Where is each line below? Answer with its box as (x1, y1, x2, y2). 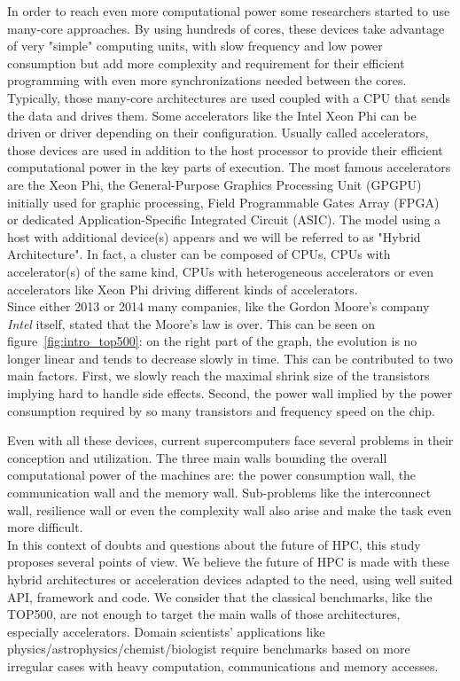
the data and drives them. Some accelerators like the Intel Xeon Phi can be (7, 106, 417, 124)
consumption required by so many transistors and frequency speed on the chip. (7, 401, 435, 419)
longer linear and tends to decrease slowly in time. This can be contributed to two (7, 348, 453, 367)
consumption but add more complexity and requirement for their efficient (7, 53, 405, 72)
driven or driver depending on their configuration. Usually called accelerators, (7, 123, 429, 142)
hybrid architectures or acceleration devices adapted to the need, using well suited (7, 570, 453, 588)
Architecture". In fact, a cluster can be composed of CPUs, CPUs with (7, 245, 391, 263)
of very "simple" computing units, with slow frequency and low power (7, 36, 383, 55)
